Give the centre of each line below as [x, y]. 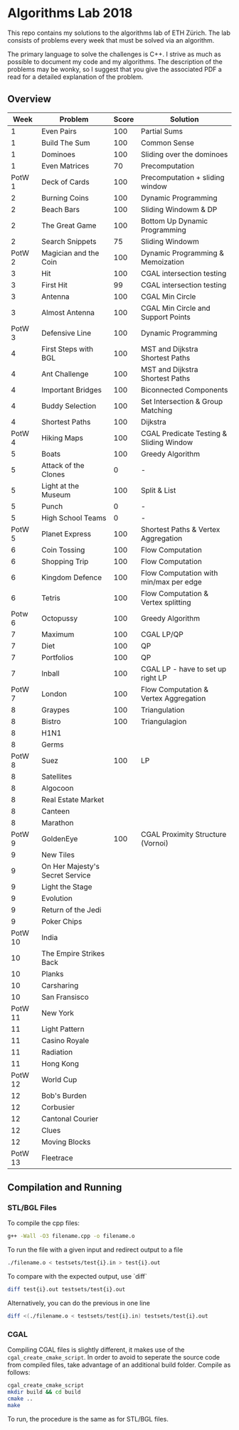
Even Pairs [59, 131]
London [54, 693]
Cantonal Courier [70, 1119]
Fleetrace [57, 1158]
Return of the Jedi [71, 909]
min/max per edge [172, 582]
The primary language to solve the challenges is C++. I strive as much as [115, 54]
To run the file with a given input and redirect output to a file [95, 1250]
